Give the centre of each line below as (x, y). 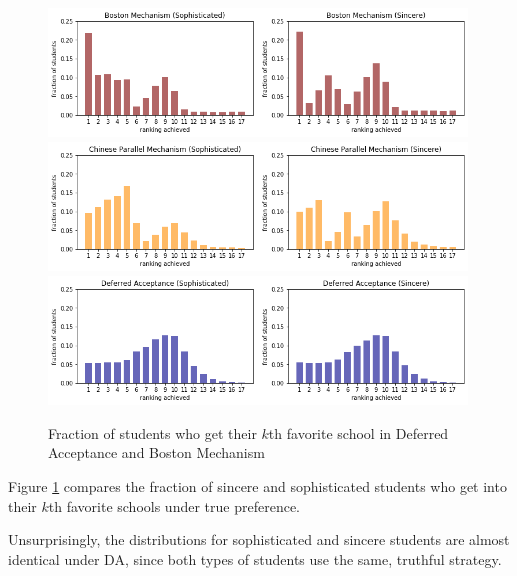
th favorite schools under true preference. (174, 505)
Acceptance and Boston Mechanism (156, 452)
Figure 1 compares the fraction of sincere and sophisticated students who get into (257, 485)
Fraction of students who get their (152, 432)
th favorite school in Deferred (358, 432)
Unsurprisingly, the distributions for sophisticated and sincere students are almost (259, 539)
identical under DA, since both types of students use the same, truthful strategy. (255, 558)
